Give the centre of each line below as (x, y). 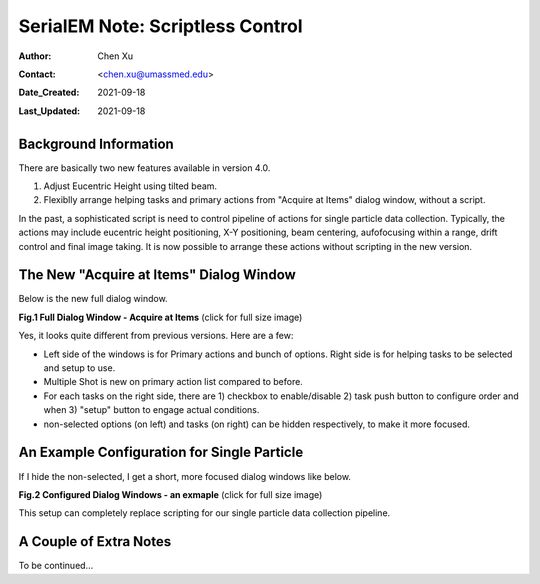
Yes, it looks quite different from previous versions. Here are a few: (156, 336)
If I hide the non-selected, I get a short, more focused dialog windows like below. (185, 476)
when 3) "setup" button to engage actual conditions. (151, 410)
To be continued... (56, 566)
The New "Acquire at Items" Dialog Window (157, 275)
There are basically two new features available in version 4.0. (144, 167)
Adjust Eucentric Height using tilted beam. (130, 186)
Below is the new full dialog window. (93, 299)
